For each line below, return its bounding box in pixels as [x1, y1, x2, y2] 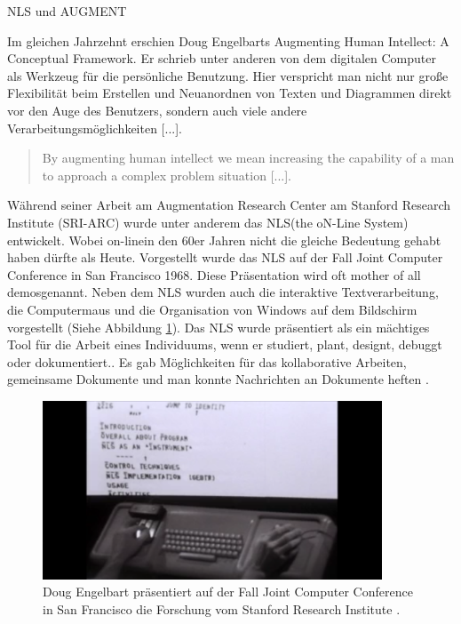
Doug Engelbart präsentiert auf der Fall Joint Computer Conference [43, 582, 413, 601]
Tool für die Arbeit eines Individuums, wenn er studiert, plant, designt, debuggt [7, 335, 442, 354]
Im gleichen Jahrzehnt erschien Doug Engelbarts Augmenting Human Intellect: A [7, 31, 449, 50]
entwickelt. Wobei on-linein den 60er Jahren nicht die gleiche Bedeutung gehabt [7, 230, 441, 249]
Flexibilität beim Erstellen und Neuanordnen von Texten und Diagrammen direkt [7, 84, 452, 102]
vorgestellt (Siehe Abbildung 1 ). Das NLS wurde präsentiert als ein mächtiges [7, 317, 430, 336]
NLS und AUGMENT [7, 2, 127, 20]
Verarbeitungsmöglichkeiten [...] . [7, 118, 182, 137]
